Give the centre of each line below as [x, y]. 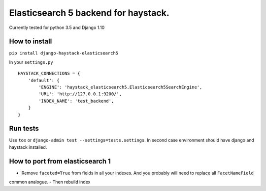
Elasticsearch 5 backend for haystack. [89, 13]
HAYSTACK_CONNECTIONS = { [49, 73]
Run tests [24, 128]
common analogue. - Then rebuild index [50, 182]
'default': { [44, 80]
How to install [31, 41]
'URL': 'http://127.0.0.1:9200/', [80, 94]
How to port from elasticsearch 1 [60, 161]
